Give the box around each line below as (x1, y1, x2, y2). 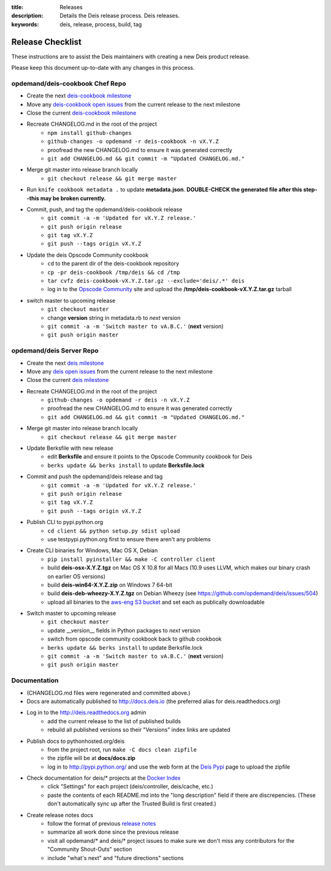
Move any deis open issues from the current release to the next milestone (26, 368, 213, 375)
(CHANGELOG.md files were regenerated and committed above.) (26, 689, 191, 696)
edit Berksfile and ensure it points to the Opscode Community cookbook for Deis (47, 453, 253, 460)
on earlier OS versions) (47, 572, 105, 580)
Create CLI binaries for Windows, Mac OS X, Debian (26, 547, 158, 554)
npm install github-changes (47, 129, 132, 136)
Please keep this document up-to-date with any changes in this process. (11, 64, 195, 72)
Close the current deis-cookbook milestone (26, 109, 137, 116)
